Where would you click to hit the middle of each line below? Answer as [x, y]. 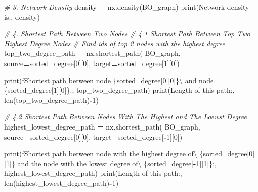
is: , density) [22, 16]
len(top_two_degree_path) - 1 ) [52, 100]
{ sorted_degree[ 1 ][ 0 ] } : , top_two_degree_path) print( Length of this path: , [119, 90]
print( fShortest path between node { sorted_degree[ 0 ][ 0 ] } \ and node [109, 80]
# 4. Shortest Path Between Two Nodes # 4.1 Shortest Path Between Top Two [127, 34]
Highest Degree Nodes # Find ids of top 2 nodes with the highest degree [115, 43]
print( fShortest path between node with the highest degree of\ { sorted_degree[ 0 [128, 153]
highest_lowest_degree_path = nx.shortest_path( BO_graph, [102, 126]
